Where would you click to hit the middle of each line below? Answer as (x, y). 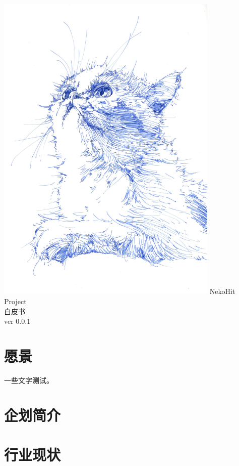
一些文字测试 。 (29, 380)
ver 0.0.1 (17, 321)
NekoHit (222, 291)
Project (15, 301)
